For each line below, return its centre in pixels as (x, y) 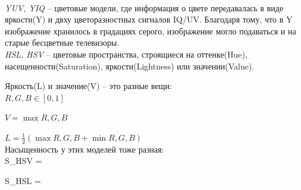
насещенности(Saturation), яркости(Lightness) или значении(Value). (130, 66)
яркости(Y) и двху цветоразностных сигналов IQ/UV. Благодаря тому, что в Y (149, 19)
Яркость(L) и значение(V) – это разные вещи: (88, 86)
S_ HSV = (23, 161)
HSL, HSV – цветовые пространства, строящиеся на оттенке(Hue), (126, 54)
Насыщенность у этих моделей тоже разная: (84, 149)
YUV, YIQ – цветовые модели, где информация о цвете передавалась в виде (144, 7)
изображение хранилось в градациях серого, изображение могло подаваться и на (150, 31)
